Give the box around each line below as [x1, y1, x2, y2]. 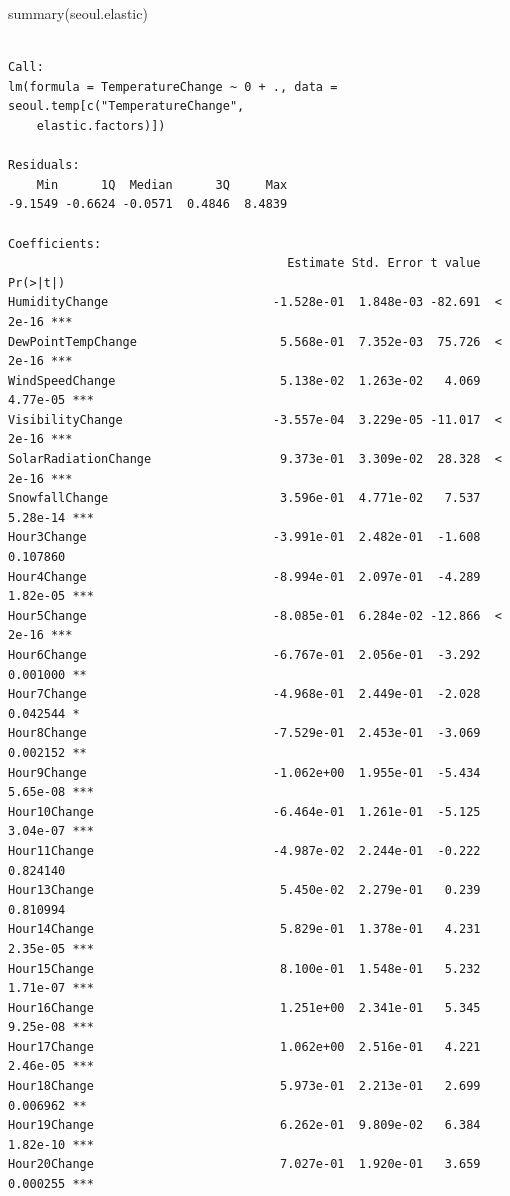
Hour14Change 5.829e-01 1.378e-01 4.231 [8, 922, 481, 937]
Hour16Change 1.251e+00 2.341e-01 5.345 [8, 1000, 481, 1015]
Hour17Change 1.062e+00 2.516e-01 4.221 [8, 1039, 481, 1054]
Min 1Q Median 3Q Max [36, 177, 288, 192]
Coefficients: [8, 236, 102, 251]
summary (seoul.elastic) [8, 3, 148, 23]
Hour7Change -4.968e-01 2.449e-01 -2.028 [8, 687, 481, 702]
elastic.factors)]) [36, 118, 166, 133]
